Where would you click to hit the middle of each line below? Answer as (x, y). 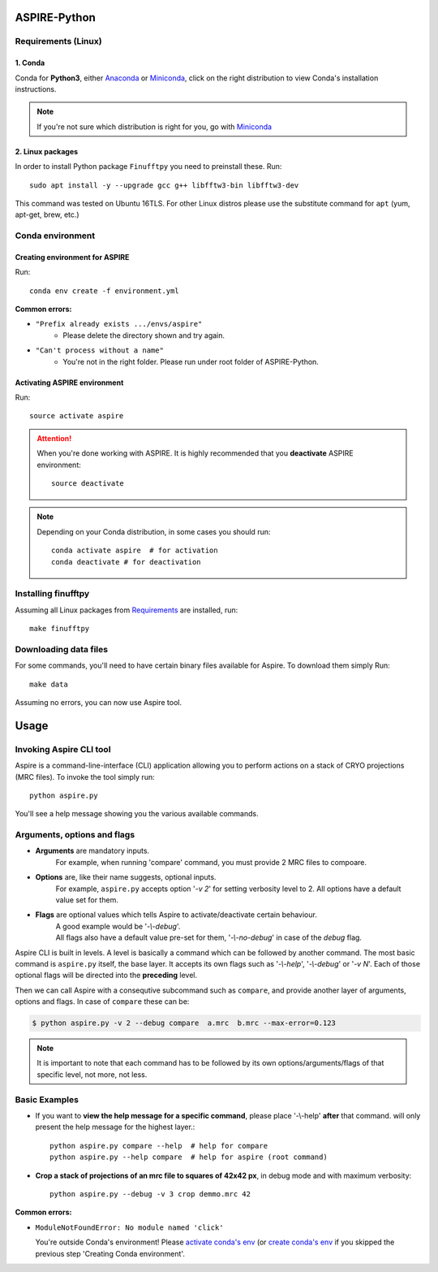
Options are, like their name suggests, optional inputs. (126, 877)
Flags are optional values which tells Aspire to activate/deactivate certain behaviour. (176, 915)
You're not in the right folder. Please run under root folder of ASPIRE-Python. (191, 361)
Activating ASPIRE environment (69, 383)
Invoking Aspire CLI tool (63, 749)
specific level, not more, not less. (92, 1074)
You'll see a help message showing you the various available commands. (137, 814)
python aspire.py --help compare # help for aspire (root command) (189, 1157)
